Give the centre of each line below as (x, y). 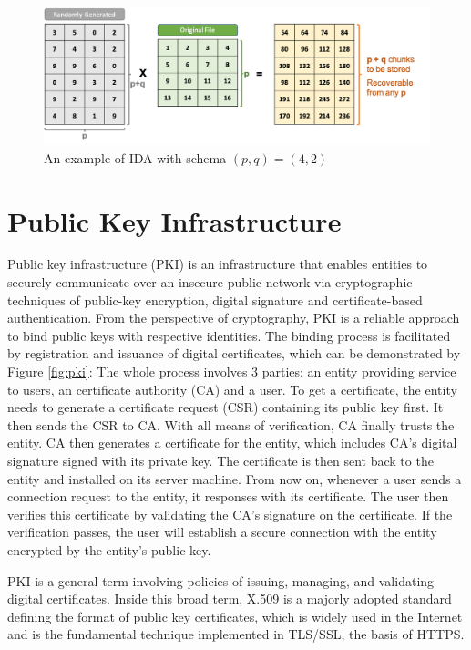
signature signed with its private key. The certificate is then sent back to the (220, 460)
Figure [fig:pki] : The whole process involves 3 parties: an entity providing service (232, 371)
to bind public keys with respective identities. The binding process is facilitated (229, 335)
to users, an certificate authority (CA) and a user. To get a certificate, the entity (232, 389)
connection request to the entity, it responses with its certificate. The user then (228, 496)
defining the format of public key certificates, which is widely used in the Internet (235, 616)
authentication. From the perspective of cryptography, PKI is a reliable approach (234, 318)
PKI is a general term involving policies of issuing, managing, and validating (221, 580)
